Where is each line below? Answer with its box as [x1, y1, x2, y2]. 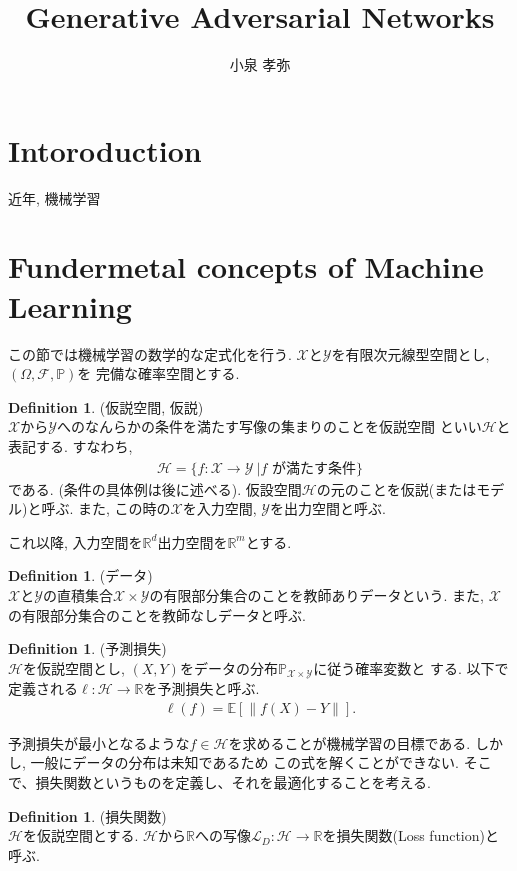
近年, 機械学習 [8, 187, 101, 208]
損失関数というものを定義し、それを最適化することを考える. [35, 771, 431, 792]
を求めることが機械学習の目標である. [228, 732, 471, 753]
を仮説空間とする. [22, 825, 139, 846]
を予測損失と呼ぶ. [143, 678, 260, 699]
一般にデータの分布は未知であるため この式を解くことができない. [30, 752, 459, 773]
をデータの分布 [179, 657, 278, 678]
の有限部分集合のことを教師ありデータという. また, [149, 584, 484, 605]
